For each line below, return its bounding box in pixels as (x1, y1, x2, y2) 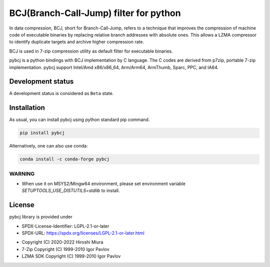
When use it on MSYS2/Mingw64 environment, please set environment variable (21, 180, 186, 186)
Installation (9, 103, 45, 112)
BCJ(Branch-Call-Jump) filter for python (9, 7, 181, 18)
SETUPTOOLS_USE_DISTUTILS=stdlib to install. (21, 187, 120, 193)
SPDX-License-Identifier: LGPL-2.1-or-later (21, 223, 109, 229)
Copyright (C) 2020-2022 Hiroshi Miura (21, 239, 103, 245)
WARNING (9, 170, 35, 177)
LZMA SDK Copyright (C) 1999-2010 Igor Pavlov (21, 253, 121, 259)
